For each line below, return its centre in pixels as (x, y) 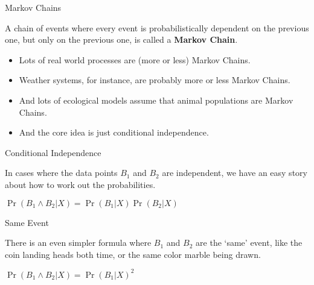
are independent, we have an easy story (235, 173)
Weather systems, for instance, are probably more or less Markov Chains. (155, 80)
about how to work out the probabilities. (80, 184)
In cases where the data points (61, 173)
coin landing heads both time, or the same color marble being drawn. (133, 254)
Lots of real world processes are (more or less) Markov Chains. (135, 59)
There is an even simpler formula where (78, 243)
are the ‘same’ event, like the (249, 243)
